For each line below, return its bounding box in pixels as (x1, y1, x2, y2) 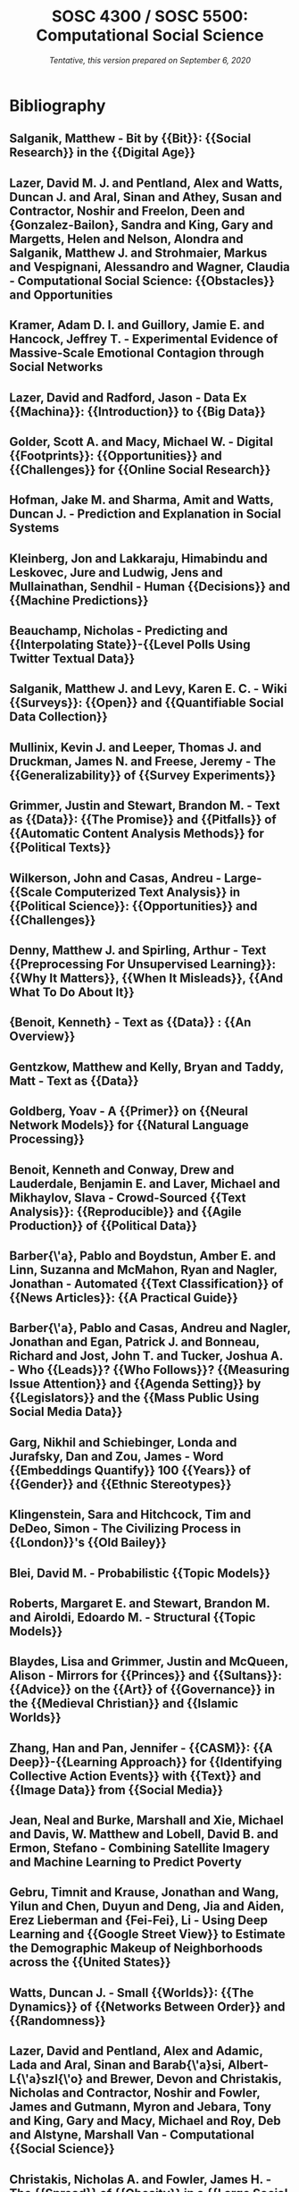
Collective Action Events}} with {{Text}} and (9, 1768, 262, 1783)
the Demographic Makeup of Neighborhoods (9, 1941, 263, 1956)
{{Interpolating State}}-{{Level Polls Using (9, 637, 251, 653)
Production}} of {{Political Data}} (9, 1218, 198, 1233)
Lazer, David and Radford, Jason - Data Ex (9, 390, 247, 405)
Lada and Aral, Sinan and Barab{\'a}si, (9, 2058, 226, 2073)
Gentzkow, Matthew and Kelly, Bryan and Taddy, (9, 1059, 284, 1075)
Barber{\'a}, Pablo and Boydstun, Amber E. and (9, 1248, 277, 1263)
